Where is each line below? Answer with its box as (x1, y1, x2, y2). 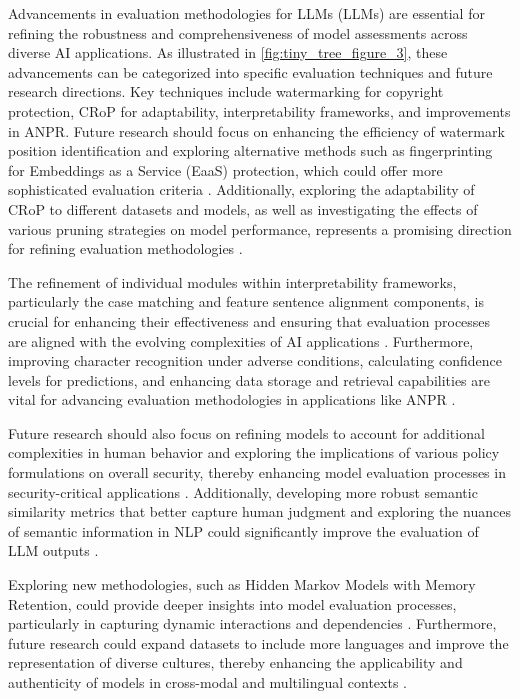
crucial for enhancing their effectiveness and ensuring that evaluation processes (8, 310, 491, 331)
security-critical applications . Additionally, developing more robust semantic (8, 481, 478, 502)
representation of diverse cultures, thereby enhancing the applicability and (8, 652, 463, 673)
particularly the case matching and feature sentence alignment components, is (8, 291, 485, 312)
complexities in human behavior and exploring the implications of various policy (8, 442, 500, 463)
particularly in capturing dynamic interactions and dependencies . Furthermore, (8, 613, 497, 634)
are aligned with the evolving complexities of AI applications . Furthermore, (8, 330, 474, 351)
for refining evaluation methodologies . (8, 238, 243, 259)
